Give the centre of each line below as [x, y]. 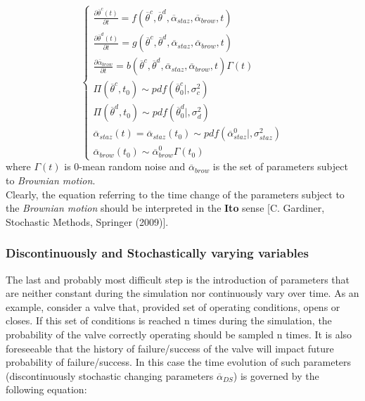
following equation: [46, 389]
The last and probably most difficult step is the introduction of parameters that [178, 279]
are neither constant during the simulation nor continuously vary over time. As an [182, 293]
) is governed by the [276, 375]
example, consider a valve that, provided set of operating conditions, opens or [173, 306]
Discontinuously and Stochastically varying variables [157, 253]
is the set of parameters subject [280, 166]
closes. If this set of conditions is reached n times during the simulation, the [169, 320]
